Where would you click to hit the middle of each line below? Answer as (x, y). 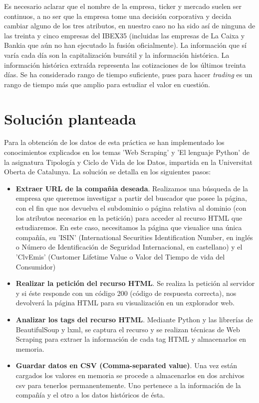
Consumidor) (36, 266)
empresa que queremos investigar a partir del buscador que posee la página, (131, 198)
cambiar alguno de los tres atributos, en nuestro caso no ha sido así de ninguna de (130, 26)
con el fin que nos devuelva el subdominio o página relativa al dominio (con (131, 208)
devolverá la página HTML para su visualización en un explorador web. (125, 303)
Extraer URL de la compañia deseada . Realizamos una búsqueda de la (132, 188)
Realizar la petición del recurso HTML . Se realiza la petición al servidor (135, 283)
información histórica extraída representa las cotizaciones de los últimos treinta (125, 65)
